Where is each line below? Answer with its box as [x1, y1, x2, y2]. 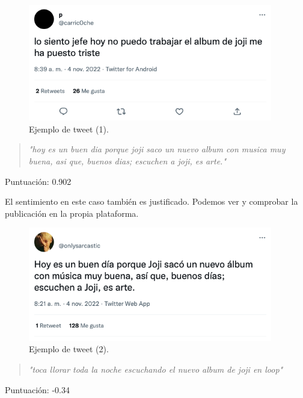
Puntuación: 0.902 [5, 175, 72, 187]
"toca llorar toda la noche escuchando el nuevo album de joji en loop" [28, 362, 283, 375]
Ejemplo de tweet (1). [29, 122, 109, 135]
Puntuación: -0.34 [5, 383, 70, 396]
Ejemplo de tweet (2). [29, 343, 109, 355]
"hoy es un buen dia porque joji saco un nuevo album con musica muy [28, 143, 286, 155]
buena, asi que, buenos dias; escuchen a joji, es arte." [28, 154, 227, 167]
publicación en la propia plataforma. [5, 207, 139, 219]
